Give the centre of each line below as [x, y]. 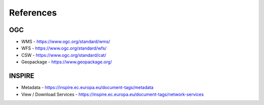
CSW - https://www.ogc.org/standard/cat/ [64, 55]
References [33, 13]
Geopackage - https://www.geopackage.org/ [67, 62]
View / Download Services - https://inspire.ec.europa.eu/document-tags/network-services [112, 94]
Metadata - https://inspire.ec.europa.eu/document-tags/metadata [88, 87]
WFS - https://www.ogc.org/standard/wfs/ [64, 48]
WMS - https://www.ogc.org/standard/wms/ [66, 42]
